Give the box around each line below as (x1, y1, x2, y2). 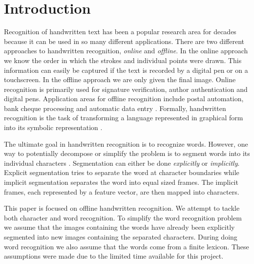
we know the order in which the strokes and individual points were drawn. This (4, 55, 242, 65)
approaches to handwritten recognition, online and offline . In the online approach (4, 45, 248, 56)
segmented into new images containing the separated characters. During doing (4, 232, 237, 242)
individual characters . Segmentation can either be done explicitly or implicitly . (4, 157, 240, 168)
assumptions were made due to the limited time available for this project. (4, 251, 224, 261)
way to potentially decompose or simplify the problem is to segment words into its (4, 148, 250, 158)
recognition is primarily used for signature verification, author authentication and (4, 84, 248, 94)
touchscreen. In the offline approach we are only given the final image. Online (4, 74, 236, 85)
